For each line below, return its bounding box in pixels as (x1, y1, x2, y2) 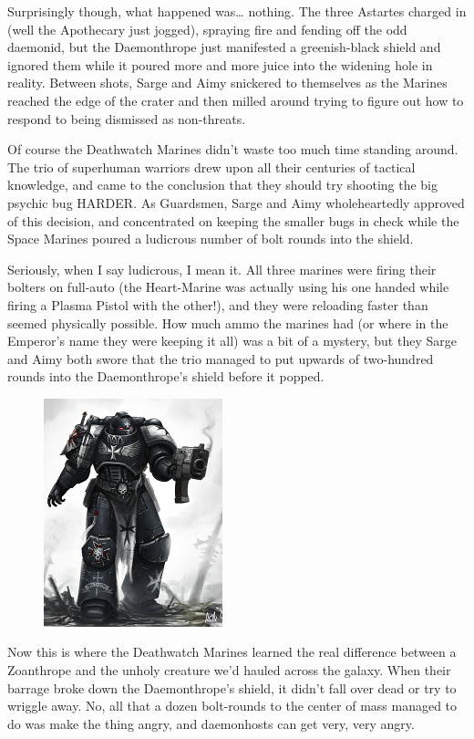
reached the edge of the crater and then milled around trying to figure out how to (7, 90, 464, 109)
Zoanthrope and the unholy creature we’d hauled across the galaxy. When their (7, 661, 451, 680)
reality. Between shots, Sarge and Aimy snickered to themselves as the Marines (7, 73, 448, 92)
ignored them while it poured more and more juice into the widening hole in (7, 55, 433, 74)
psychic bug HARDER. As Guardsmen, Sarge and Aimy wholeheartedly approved (7, 193, 465, 212)
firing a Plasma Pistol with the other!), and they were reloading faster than (7, 295, 428, 314)
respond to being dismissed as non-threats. (7, 109, 246, 128)
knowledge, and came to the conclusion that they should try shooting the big (7, 175, 438, 194)
